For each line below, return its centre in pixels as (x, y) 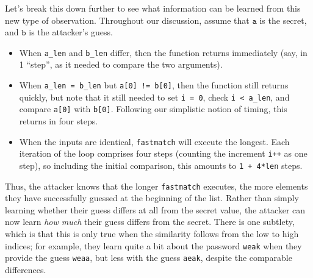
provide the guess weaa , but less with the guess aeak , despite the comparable (149, 258)
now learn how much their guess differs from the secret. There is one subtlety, (150, 222)
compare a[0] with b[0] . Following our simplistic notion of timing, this (153, 109)
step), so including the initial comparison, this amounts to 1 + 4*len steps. (161, 165)
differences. (26, 269)
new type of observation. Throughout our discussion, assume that (127, 20)
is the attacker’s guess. (71, 32)
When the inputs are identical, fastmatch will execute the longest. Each (154, 141)
